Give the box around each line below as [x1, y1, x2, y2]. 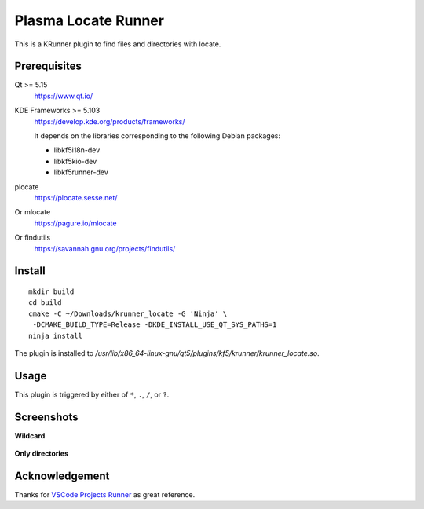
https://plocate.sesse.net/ [34, 192, 118, 202]
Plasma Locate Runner [14, 12, 165, 29]
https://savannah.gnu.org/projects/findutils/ [34, 244, 176, 253]
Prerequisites [14, 60, 82, 73]
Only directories [14, 449, 69, 459]
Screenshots [14, 410, 79, 423]
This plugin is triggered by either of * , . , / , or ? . [14, 390, 170, 399]
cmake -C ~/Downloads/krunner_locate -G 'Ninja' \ [28, 309, 228, 318]
